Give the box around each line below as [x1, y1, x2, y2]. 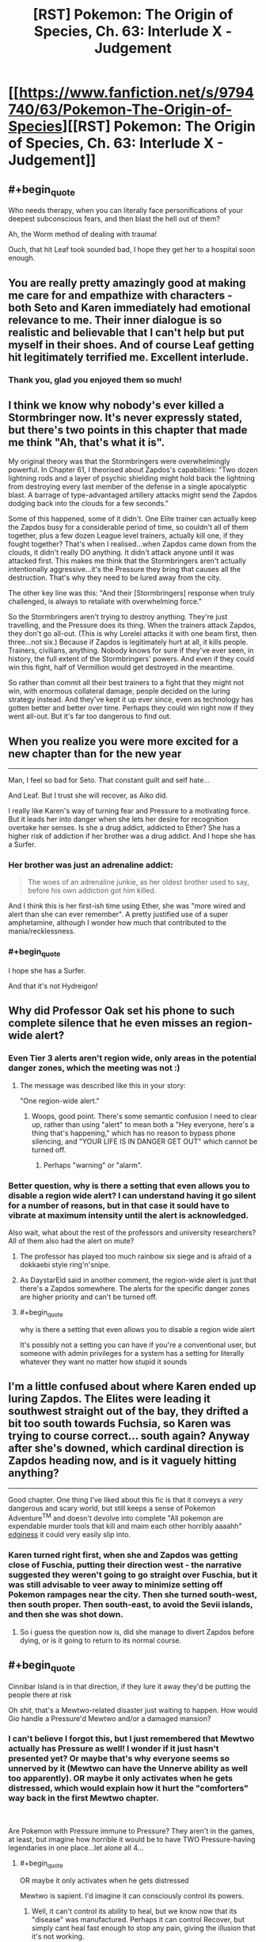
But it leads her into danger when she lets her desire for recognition [8, 814, 229, 824]
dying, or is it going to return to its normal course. [19, 1635, 182, 1645]
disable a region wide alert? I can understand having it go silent [8, 1190, 256, 1201]
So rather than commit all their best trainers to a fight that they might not [8, 678, 245, 687]
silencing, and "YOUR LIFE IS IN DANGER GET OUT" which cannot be [31, 1137, 258, 1146]
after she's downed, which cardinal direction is [8, 1441, 244, 1455]
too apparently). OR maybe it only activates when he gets [8, 1773, 234, 1784]
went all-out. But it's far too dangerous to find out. [8, 711, 172, 722]
